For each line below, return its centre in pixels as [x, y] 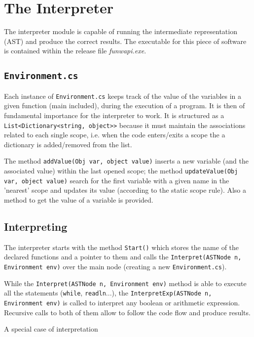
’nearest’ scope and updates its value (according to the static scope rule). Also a [125, 190]
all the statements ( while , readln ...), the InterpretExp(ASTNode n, [108, 293]
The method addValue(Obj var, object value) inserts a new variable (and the [126, 161]
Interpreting [36, 226]
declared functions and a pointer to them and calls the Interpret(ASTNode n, [123, 257]
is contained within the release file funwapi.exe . [75, 51]
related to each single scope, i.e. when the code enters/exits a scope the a [115, 135]
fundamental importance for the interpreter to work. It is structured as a [114, 115]
